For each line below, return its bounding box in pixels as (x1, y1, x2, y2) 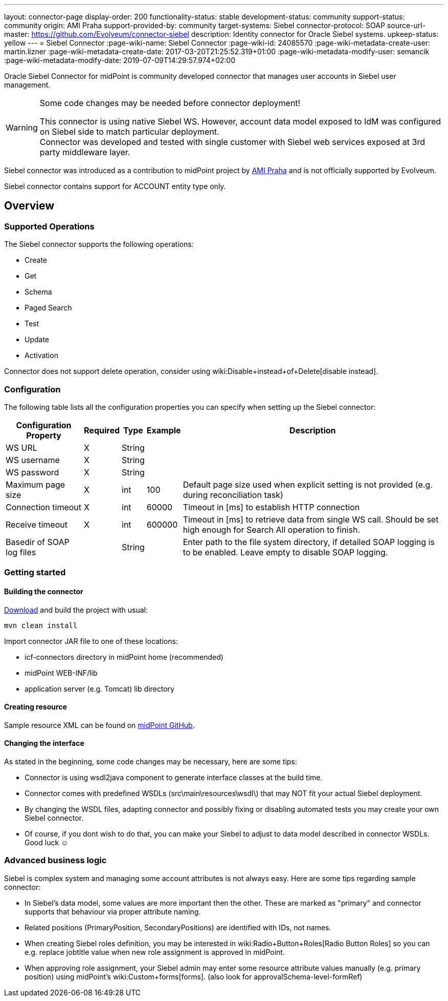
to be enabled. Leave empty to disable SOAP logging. (183, 547, 388, 557)
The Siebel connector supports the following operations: (4, 240, 194, 249)
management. (4, 80, 51, 89)
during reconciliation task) (183, 489, 283, 500)
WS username (6, 454, 60, 465)
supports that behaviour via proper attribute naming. (25, 907, 201, 916)
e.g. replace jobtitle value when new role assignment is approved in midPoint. (25, 947, 285, 956)
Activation (25, 351, 58, 360)
